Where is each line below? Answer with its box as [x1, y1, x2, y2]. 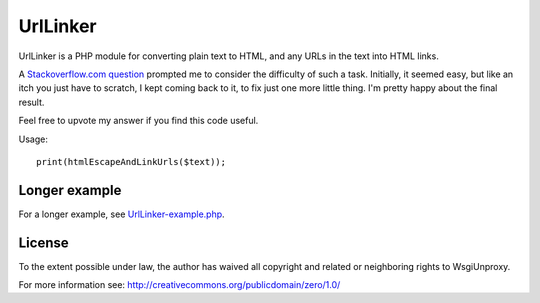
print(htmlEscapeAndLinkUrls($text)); [36, 156, 227, 167]
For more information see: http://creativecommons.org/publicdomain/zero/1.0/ [18, 279, 341, 291]
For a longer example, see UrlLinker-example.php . [18, 208, 225, 220]
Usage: [18, 133, 49, 145]
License [18, 234, 69, 251]
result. [18, 96, 45, 108]
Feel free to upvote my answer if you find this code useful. [18, 115, 259, 127]
